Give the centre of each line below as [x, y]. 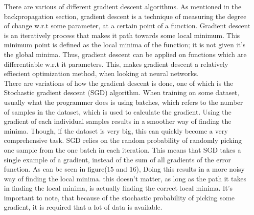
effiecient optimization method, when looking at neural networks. [101, 73]
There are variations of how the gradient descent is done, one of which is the [119, 83]
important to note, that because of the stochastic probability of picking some [119, 197]
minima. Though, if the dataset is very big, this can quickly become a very [116, 130]
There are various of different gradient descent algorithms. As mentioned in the [123, 6]
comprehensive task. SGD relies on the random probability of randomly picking [123, 140]
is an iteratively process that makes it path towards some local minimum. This [122, 35]
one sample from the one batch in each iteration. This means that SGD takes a [123, 149]
